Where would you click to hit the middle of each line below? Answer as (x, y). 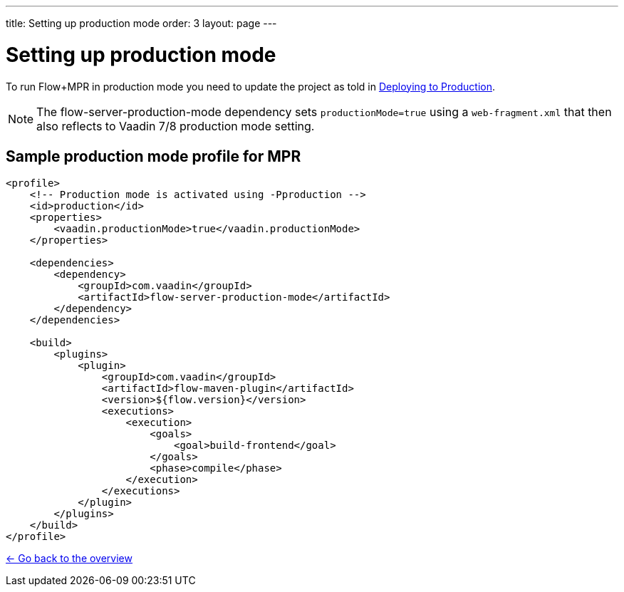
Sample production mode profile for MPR (154, 156)
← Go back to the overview (69, 559)
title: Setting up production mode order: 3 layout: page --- (141, 23)
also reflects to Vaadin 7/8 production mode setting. (176, 126)
